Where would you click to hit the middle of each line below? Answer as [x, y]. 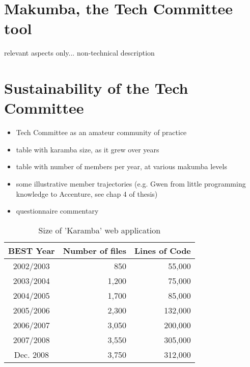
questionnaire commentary [57, 211]
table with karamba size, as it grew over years [88, 149]
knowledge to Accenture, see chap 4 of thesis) [87, 193]
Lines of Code [162, 250]
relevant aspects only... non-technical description [79, 53]
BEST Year [32, 250]
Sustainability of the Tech [96, 88]
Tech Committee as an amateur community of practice [101, 132]
